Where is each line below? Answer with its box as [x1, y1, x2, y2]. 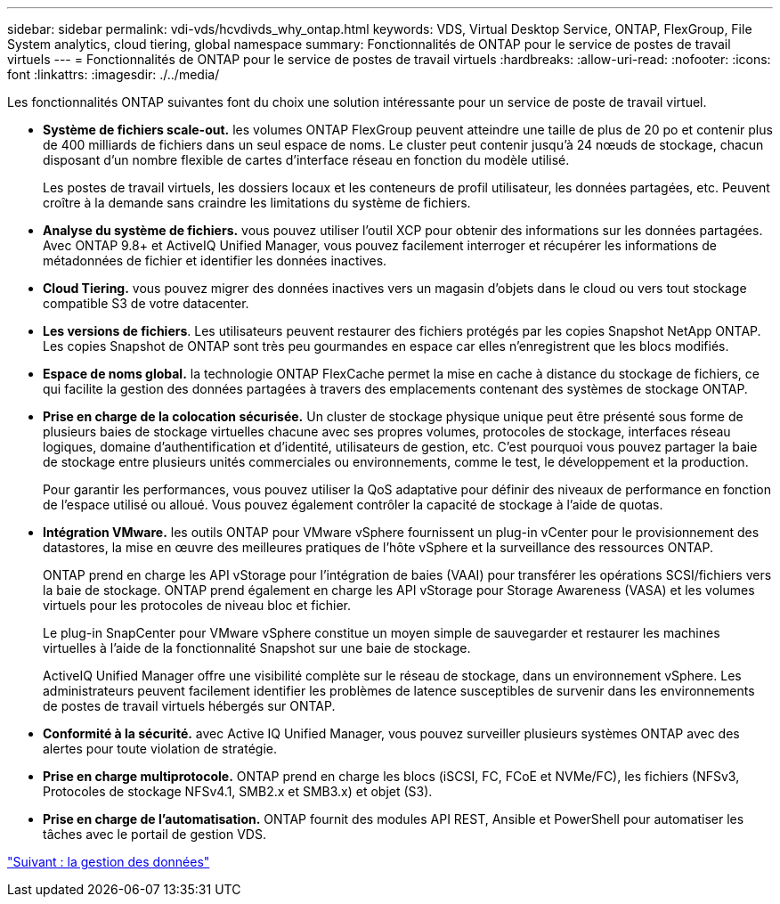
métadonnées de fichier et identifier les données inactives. [43, 253, 387, 268]
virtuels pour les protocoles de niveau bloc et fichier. [43, 598, 352, 613]
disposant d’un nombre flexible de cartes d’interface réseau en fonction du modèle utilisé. [43, 152, 570, 167]
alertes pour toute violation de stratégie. [43, 741, 277, 756]
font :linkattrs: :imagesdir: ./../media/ [7, 67, 220, 82]
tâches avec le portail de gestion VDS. [43, 827, 266, 842]
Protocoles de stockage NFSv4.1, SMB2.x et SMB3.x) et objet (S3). [43, 784, 433, 799]
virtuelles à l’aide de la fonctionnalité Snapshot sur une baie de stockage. [43, 640, 471, 656]
